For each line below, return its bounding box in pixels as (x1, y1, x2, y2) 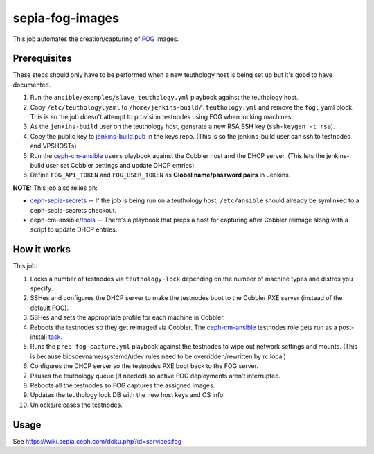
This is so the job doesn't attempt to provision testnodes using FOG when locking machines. (30, 113, 294, 121)
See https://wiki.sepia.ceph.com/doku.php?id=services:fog (12, 437, 182, 445)
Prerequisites (12, 53, 72, 64)
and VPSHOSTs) (30, 142, 77, 150)
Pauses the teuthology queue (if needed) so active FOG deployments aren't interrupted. (30, 372, 281, 380)
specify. (30, 284, 53, 293)
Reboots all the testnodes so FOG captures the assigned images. (30, 381, 215, 390)
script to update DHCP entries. (30, 225, 118, 234)
